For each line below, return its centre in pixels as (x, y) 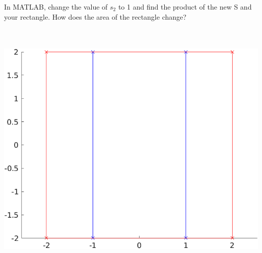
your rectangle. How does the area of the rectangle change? (95, 16)
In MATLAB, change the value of (56, 7)
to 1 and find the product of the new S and (185, 7)
